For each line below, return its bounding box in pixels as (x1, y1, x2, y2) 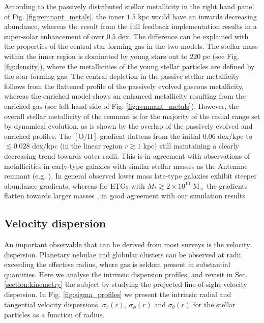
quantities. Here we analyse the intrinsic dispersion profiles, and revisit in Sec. (4, 269, 248, 279)
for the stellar (193, 299, 236, 309)
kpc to (232, 130, 252, 141)
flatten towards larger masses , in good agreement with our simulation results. (4, 190, 247, 201)
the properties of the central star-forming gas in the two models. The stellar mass (4, 41, 258, 51)
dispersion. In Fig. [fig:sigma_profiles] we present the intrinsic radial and (4, 289, 231, 300)
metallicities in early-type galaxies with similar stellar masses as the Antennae (4, 160, 248, 171)
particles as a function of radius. (4, 309, 105, 320)
